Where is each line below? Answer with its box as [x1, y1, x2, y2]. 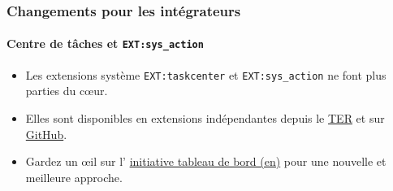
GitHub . [25, 125, 67, 142]
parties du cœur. [25, 82, 108, 99]
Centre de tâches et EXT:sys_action [6, 35, 204, 52]
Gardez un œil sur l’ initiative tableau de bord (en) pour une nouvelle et [25, 153, 387, 170]
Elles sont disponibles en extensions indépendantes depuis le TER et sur [25, 109, 385, 126]
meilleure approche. [25, 168, 123, 185]
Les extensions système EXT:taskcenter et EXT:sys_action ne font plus [25, 66, 387, 83]
